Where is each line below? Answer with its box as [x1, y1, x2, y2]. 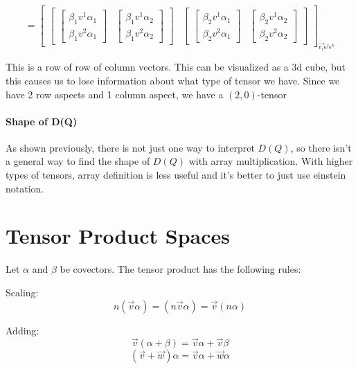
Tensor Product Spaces [6, 222, 230, 250]
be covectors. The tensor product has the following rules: [60, 262, 301, 276]
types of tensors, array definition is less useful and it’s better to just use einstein [6, 168, 346, 182]
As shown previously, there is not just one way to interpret [6, 140, 255, 154]
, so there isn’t [290, 140, 352, 154]
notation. [6, 181, 44, 195]
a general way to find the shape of [6, 154, 150, 168]
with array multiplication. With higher [188, 154, 353, 168]
